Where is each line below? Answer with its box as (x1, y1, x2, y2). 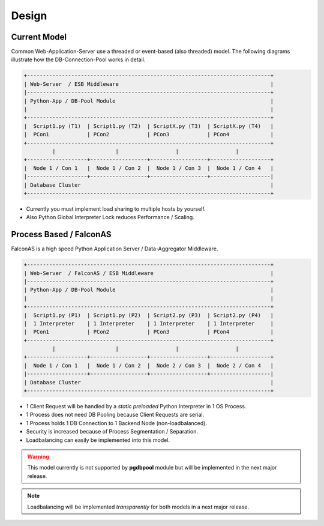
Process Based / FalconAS (11, 229, 112, 240)
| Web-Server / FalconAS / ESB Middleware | (23, 270, 274, 276)
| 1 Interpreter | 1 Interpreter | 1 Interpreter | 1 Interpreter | (23, 320, 274, 327)
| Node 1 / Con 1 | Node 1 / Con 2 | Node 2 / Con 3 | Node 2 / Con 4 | (23, 362, 274, 369)
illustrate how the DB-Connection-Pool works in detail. (11, 56, 146, 63)
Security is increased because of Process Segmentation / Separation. (26, 428, 198, 435)
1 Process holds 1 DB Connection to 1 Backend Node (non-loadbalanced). (26, 419, 207, 426)
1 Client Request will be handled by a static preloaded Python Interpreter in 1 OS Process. (26, 403, 247, 410)
